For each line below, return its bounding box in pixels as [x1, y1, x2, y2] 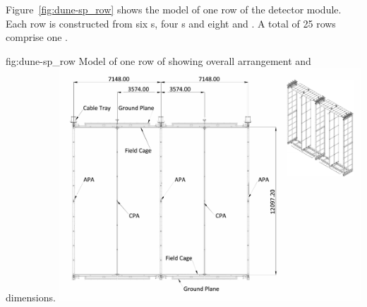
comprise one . [6, 30, 68, 44]
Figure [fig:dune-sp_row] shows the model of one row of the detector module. [6, 2, 342, 16]
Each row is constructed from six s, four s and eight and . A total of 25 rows [6, 16, 336, 30]
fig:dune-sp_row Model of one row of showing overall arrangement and [6, 53, 311, 68]
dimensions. [6, 290, 56, 305]
